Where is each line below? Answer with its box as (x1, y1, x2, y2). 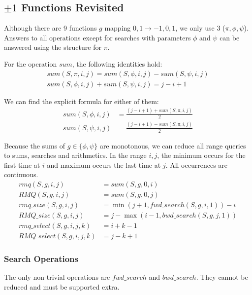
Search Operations (4, 253, 78, 265)
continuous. (4, 169, 38, 180)
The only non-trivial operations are (4, 272, 110, 282)
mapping (104, 23, 131, 33)
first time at (4, 159, 40, 170)
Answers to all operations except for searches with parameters (4, 32, 191, 42)
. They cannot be (196, 272, 248, 282)
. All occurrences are (165, 159, 228, 170)
